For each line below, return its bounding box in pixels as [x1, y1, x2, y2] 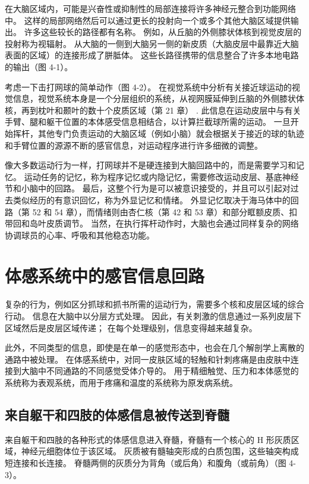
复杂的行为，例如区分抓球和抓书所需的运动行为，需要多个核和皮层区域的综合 [5, 298, 304, 310]
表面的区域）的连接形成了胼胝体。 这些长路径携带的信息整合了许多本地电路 [5, 49, 299, 61]
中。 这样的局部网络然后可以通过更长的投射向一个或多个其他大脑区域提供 [5, 14, 291, 26]
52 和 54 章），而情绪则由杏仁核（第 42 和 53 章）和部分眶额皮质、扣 [32, 205, 298, 218]
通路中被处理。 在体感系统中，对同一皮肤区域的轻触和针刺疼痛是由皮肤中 [5, 353, 291, 365]
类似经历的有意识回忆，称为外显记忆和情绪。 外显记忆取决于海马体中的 [12, 193, 291, 206]
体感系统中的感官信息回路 [5, 263, 205, 288]
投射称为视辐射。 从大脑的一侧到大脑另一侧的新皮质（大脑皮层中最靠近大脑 [5, 37, 299, 49]
